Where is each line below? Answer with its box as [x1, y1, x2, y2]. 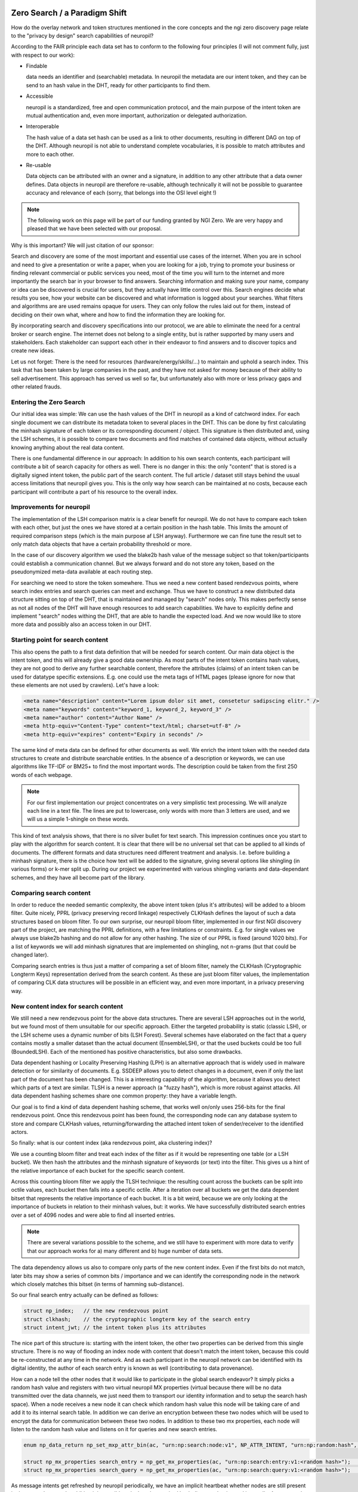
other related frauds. [11, 383, 62, 390]
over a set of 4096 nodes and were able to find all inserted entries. [11, 1212, 175, 1219]
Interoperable [26, 123, 60, 130]
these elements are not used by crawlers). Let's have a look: [11, 682, 159, 689]
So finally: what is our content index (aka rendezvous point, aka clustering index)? [11, 1139, 212, 1146]
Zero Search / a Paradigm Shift [11, 8, 127, 18]
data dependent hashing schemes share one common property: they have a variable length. [11, 1092, 237, 1099]
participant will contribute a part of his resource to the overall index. [11, 488, 178, 495]
